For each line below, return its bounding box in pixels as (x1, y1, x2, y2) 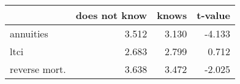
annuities (10, 26, 48, 40)
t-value (197, 8, 231, 22)
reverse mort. (10, 62, 66, 76)
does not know (75, 8, 148, 22)
